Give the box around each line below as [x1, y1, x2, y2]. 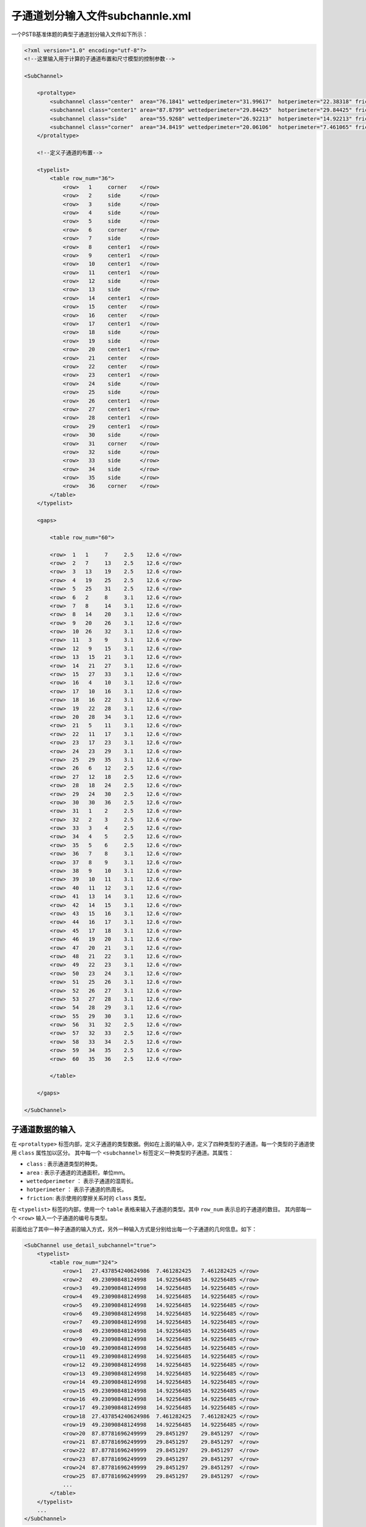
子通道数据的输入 [11, 1124, 76, 1135]
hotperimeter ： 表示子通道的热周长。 [26, 1186, 127, 1194]
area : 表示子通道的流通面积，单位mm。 [26, 1168, 129, 1176]
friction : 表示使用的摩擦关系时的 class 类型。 [26, 1194, 149, 1201]
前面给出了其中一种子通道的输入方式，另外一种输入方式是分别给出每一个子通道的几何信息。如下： [11, 1225, 257, 1233]
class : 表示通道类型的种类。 [26, 1161, 101, 1168]
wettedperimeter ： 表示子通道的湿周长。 [26, 1178, 137, 1185]
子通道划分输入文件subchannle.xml [11, 9, 192, 23]
